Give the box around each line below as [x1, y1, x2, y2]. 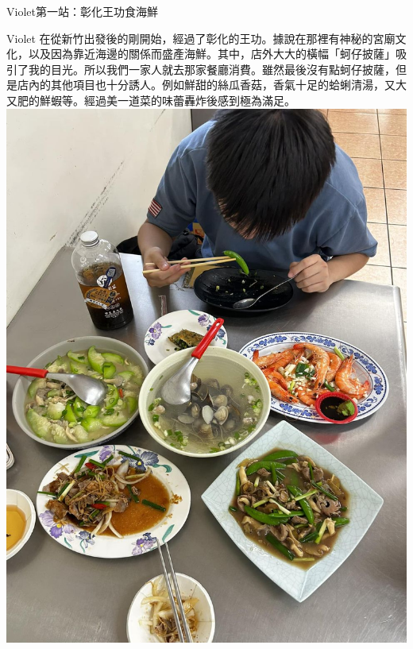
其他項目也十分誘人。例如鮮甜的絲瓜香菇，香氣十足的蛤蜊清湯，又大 [50, 76, 407, 93]
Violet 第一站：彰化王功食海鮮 [6, 3, 158, 19]
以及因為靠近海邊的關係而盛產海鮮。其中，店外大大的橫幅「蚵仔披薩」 [28, 45, 396, 62]
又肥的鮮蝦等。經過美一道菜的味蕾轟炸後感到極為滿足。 [6, 91, 295, 108]
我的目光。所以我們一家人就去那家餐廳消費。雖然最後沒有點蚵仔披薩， [28, 60, 396, 77]
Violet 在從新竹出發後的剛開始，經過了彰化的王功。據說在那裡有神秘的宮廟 [6, 29, 396, 46]
